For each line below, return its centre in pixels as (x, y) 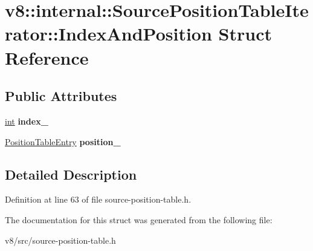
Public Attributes (61, 96)
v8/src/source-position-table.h (60, 240)
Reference (47, 57)
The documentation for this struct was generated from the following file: (139, 219)
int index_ (27, 121)
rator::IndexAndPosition (108, 34)
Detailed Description (71, 174)
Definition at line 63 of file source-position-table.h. (98, 199)
